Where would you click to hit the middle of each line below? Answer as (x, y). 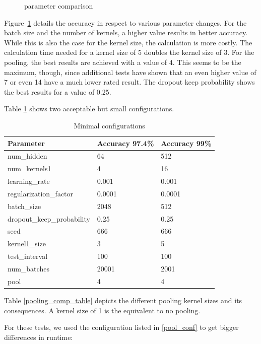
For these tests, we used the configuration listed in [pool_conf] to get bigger (121, 327)
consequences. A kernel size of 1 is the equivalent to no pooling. (102, 310)
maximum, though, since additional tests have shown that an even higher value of (130, 72)
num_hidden (27, 156)
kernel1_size (27, 244)
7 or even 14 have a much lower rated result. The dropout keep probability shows (129, 82)
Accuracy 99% (186, 143)
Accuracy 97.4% (125, 143)
